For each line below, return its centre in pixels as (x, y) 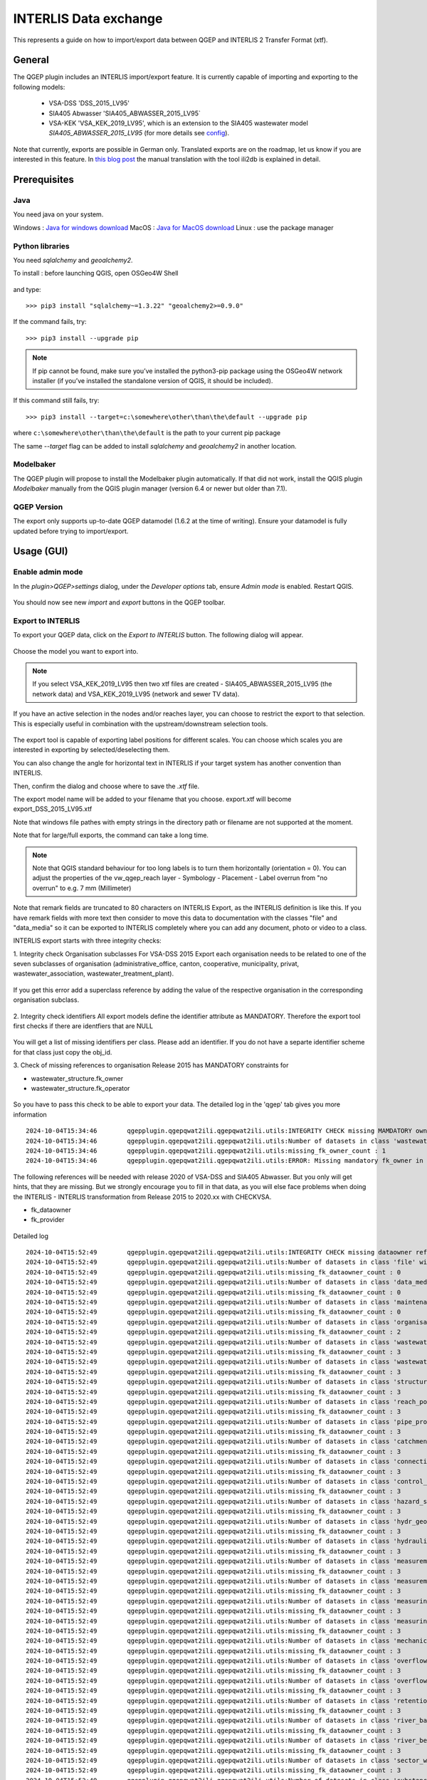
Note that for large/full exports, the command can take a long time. (111, 835)
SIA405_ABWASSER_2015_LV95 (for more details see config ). (139, 133)
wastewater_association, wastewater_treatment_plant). (94, 974)
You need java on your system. (58, 214)
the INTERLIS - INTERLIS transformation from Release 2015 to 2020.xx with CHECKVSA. (142, 1197)
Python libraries (42, 246)
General (31, 60)
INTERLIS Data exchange (88, 19)
